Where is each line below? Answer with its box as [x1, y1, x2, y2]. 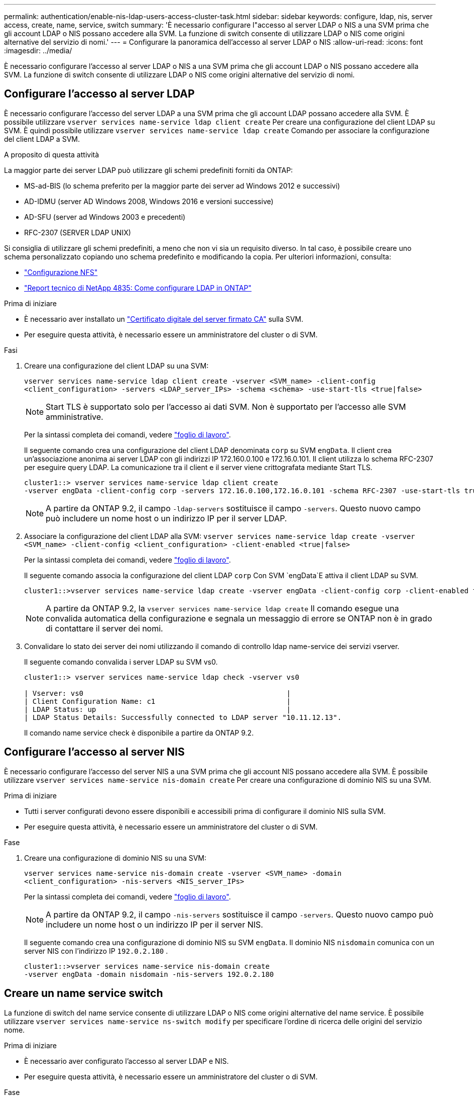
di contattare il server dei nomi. [46, 623, 163, 633]
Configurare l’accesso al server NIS [4, 746, 185, 759]
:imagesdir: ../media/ [4, 46, 72, 55]
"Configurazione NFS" [24, 267, 98, 277]
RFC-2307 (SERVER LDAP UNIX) [24, 228, 131, 237]
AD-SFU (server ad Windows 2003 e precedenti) [24, 212, 186, 221]
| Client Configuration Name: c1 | [24, 697, 291, 705]
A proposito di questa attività [4, 150, 99, 159]
